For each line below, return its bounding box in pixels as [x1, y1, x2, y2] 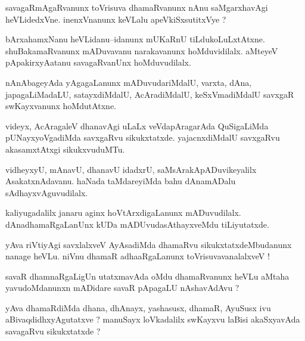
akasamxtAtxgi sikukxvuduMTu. [5, 142, 125, 155]
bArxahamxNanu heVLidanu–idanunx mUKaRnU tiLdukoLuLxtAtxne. [5, 33, 265, 45]
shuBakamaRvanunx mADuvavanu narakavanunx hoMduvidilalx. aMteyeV [5, 44, 278, 57]
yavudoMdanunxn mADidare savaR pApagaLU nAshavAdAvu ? [5, 281, 239, 294]
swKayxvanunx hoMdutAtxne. [5, 100, 117, 112]
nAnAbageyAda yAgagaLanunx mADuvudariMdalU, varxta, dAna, [5, 76, 252, 88]
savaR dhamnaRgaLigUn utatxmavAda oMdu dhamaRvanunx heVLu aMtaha [5, 269, 290, 282]
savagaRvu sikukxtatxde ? [5, 325, 101, 337]
